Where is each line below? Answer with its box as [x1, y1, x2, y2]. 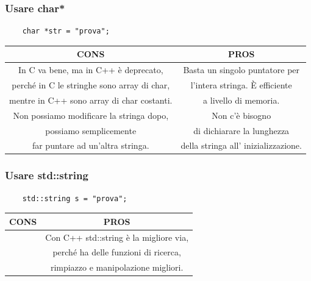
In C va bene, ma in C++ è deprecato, [18, 63, 163, 76]
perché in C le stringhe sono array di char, [12, 79, 170, 91]
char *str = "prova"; [22, 27, 110, 36]
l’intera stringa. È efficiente [190, 79, 292, 91]
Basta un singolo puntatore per [183, 63, 300, 76]
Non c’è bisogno [212, 108, 271, 121]
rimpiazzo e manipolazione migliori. [50, 261, 184, 274]
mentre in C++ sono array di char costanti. [9, 93, 173, 106]
